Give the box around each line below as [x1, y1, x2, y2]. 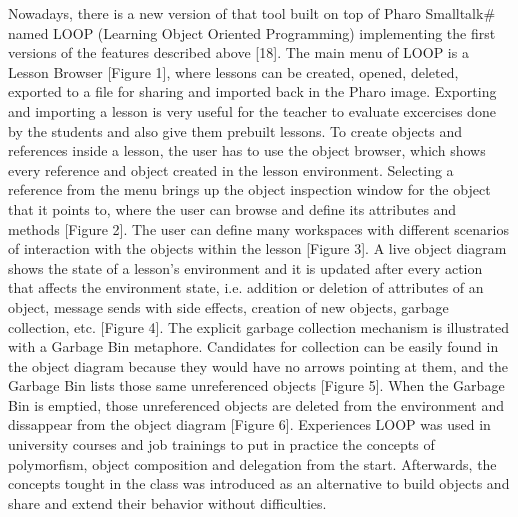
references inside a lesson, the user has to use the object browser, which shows [8, 140, 486, 161]
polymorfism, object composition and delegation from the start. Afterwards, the [8, 453, 497, 474]
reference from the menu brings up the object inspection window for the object [8, 179, 491, 200]
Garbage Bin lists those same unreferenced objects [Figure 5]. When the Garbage [8, 375, 505, 396]
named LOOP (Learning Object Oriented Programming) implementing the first [8, 22, 496, 43]
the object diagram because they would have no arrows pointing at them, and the [8, 355, 508, 376]
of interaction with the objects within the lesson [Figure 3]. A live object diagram [8, 238, 507, 259]
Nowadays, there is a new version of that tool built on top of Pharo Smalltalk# [8, 3, 496, 23]
